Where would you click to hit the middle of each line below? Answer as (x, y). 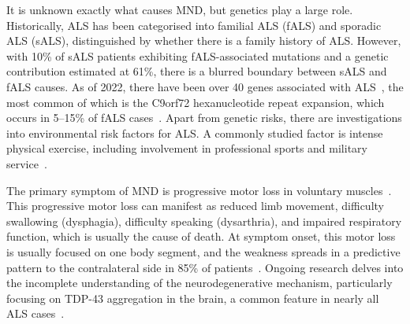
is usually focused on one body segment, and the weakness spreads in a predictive (203, 251)
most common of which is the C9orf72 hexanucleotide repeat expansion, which (196, 102)
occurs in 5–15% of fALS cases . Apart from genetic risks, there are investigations (204, 118)
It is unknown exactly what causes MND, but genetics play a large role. (180, 9)
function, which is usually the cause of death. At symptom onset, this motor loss (201, 236)
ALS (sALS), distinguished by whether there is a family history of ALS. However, (204, 40)
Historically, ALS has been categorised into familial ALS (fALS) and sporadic (194, 25)
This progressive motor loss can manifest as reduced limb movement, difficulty (195, 206)
